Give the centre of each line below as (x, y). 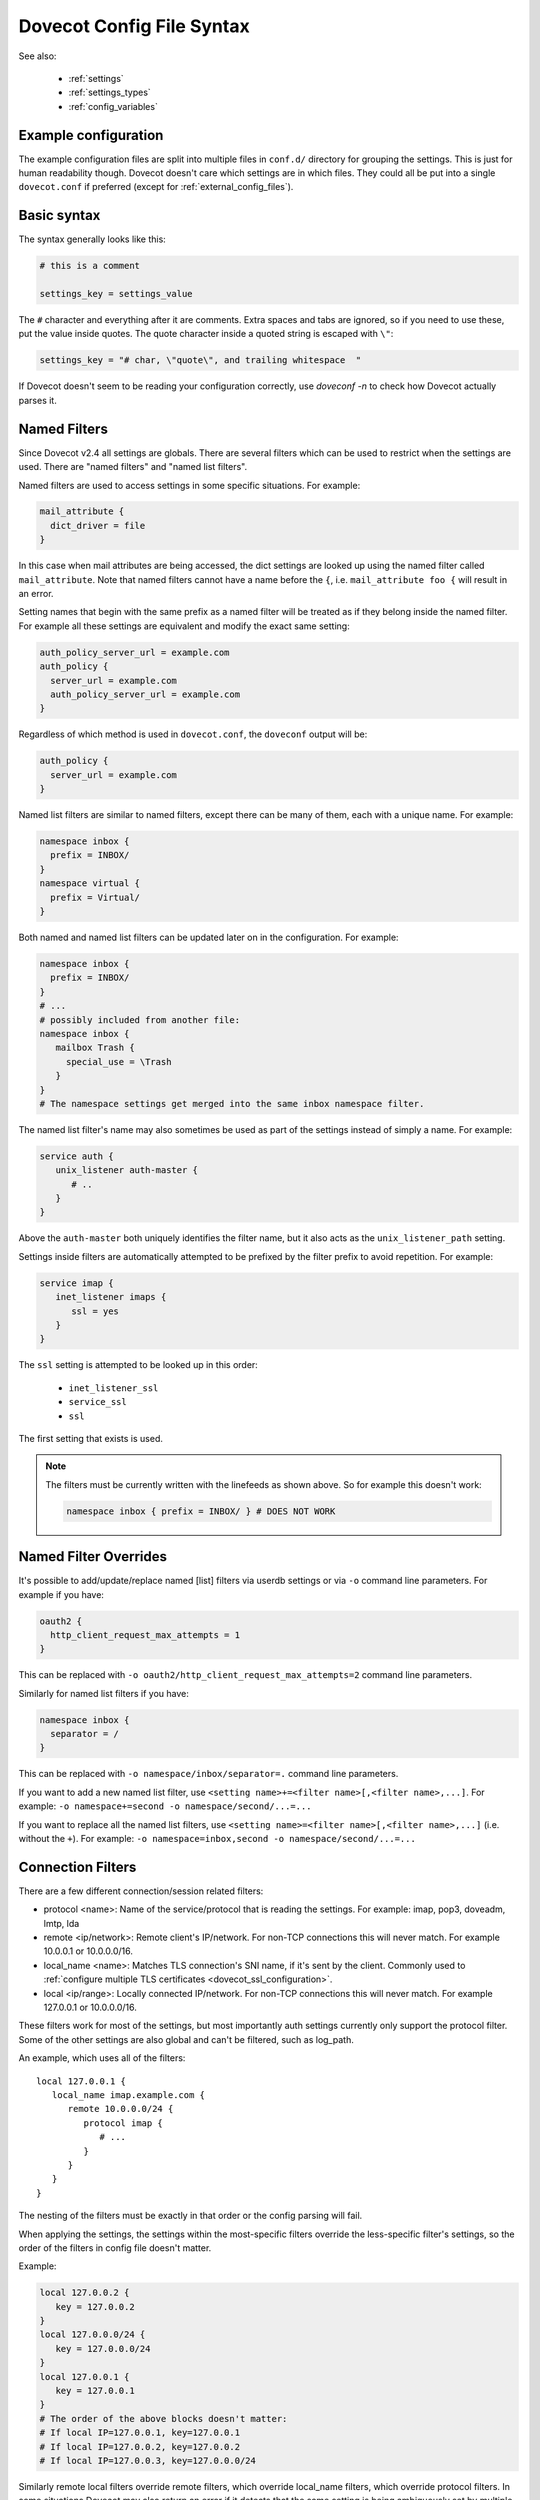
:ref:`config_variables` (113, 106)
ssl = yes (95, 1311)
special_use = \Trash (118, 1061)
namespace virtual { (89, 883)
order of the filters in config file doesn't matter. (115, 2247)
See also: (37, 56)
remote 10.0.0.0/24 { (120, 2109)
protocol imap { (123, 2123)
